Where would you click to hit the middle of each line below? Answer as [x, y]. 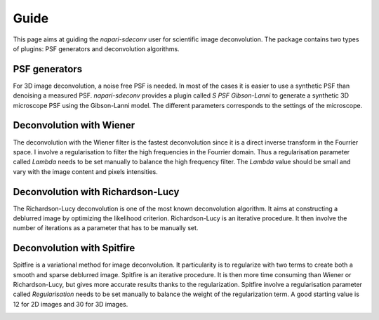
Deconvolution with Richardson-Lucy [96, 192]
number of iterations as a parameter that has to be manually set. [106, 228]
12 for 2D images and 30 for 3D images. [71, 304]
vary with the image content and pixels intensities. [85, 171]
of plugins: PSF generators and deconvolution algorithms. [96, 48]
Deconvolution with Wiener [74, 125]
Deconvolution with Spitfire [74, 248]
